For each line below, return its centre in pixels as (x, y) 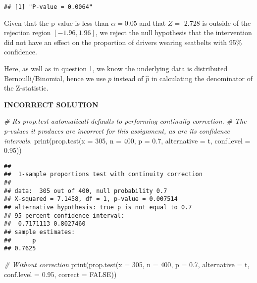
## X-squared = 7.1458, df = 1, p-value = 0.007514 (91, 199)
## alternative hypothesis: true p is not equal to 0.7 (98, 208)
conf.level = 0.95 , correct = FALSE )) (60, 274)
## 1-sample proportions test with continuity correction (103, 174)
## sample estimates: (40, 232)
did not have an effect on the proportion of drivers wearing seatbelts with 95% (123, 42)
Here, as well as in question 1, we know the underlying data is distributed (116, 69)
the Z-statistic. (26, 88)
